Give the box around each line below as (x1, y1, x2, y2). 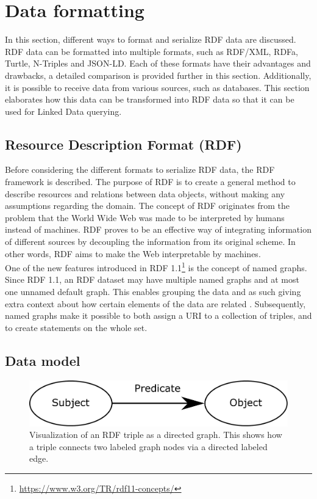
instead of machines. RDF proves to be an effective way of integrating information (5, 223, 312, 236)
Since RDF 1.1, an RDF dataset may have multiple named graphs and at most (5, 273, 299, 286)
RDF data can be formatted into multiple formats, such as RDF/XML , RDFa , (5, 45, 299, 57)
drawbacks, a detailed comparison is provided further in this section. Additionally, (5, 68, 312, 81)
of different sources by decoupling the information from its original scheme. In (5, 235, 296, 248)
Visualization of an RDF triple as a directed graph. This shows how (29, 428, 282, 441)
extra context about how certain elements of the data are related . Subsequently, (5, 297, 306, 310)
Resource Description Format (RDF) (5, 134, 242, 153)
